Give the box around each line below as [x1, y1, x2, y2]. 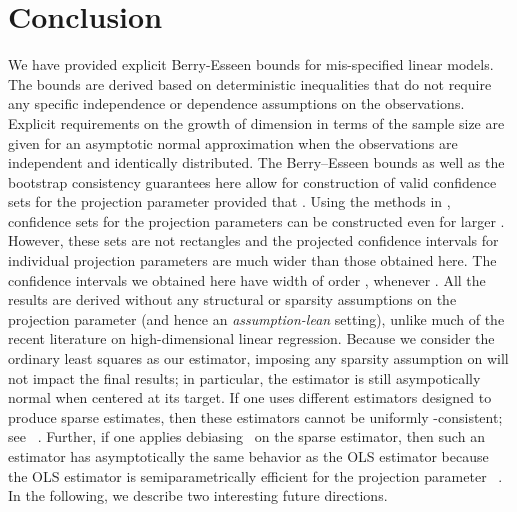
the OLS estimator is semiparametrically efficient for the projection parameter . [8, 465, 503, 486]
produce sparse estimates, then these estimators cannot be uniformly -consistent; [8, 406, 503, 427]
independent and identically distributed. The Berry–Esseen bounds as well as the [8, 152, 505, 173]
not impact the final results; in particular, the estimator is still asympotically [8, 367, 481, 388]
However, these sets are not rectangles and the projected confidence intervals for [8, 230, 499, 251]
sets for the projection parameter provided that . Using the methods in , [8, 191, 451, 212]
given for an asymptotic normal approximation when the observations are [8, 132, 458, 153]
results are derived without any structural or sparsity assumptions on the [8, 289, 457, 310]
